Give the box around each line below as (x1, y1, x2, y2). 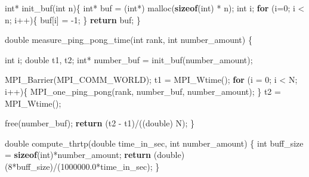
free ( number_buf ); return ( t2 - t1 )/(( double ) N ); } (5, 117, 195, 129)
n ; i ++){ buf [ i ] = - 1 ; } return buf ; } (5, 13, 141, 26)
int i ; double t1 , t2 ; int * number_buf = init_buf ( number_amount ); (5, 53, 253, 66)
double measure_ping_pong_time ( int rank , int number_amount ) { (5, 33, 252, 46)
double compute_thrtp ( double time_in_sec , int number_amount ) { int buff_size (5, 136, 304, 149)
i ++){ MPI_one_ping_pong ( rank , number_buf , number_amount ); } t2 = (5, 85, 281, 97)
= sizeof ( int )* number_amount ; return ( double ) (5, 148, 185, 161)
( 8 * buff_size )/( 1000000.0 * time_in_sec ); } (5, 160, 160, 172)
